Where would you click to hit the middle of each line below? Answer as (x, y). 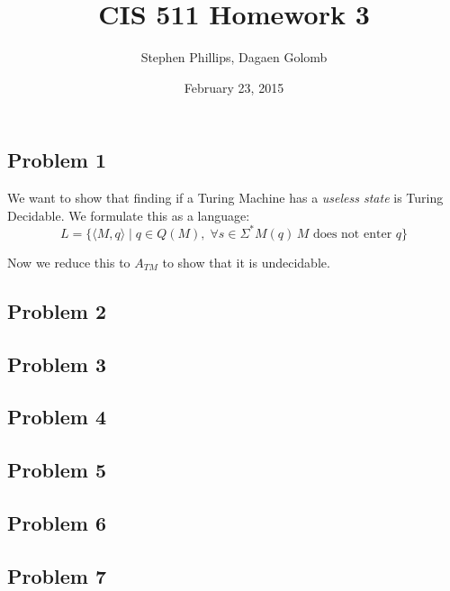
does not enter (352, 234)
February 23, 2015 (234, 87)
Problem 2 (57, 310)
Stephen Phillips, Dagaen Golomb (234, 57)
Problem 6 (57, 522)
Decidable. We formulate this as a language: (129, 215)
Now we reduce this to (69, 262)
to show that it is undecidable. (246, 262)
